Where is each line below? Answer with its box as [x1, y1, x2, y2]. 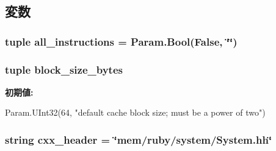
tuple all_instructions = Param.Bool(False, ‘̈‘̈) [5, 33, 238, 49]
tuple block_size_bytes [5, 61, 123, 77]
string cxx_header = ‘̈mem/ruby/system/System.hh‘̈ [5, 132, 272, 147]
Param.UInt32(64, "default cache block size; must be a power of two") [5, 106, 266, 119]
